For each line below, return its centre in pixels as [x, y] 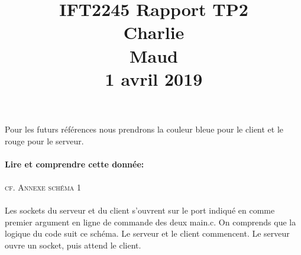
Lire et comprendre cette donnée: [75, 164]
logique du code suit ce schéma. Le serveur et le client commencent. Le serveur [147, 233]
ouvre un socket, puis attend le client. [73, 245]
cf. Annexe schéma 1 [43, 187]
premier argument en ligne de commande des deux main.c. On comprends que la [150, 222]
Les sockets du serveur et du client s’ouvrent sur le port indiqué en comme [140, 210]
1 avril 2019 [154, 78]
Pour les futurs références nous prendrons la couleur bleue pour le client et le [144, 129]
